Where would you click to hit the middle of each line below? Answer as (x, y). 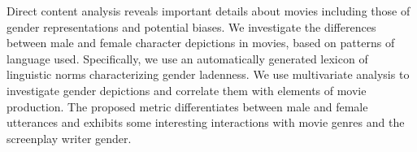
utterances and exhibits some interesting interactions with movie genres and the (206, 122)
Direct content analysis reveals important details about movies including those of (208, 11)
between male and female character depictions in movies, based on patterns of (201, 43)
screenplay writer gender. (69, 138)
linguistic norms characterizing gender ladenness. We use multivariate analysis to (208, 74)
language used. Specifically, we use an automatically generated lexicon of (187, 58)
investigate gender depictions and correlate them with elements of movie (187, 90)
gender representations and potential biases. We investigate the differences (191, 26)
